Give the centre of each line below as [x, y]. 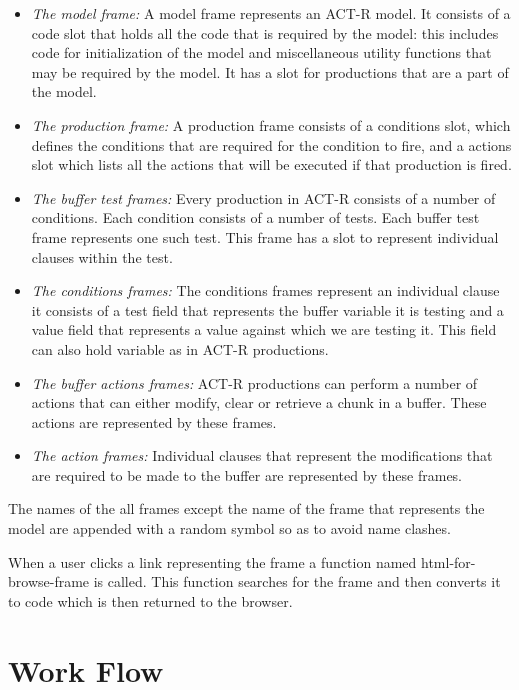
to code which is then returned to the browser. [150, 600]
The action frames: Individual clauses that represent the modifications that [262, 455]
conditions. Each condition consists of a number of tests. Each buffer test [255, 217]
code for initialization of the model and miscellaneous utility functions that [261, 52]
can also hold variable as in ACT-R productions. [180, 348]
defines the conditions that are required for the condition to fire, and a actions [271, 144]
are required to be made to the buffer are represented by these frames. [247, 474]
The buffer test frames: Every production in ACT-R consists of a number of [263, 197]
